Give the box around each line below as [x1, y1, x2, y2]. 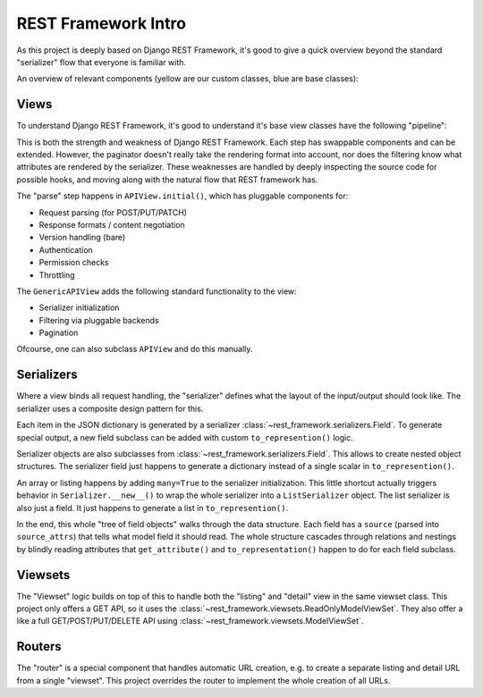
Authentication [38, 244, 93, 255]
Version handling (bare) [38, 232, 126, 243]
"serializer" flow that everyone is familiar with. [16, 56, 187, 67]
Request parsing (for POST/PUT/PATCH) [38, 206, 188, 218]
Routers [16, 639, 62, 654]
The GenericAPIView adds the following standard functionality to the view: [16, 286, 297, 297]
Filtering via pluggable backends [38, 315, 160, 325]
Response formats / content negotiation [38, 219, 185, 230]
